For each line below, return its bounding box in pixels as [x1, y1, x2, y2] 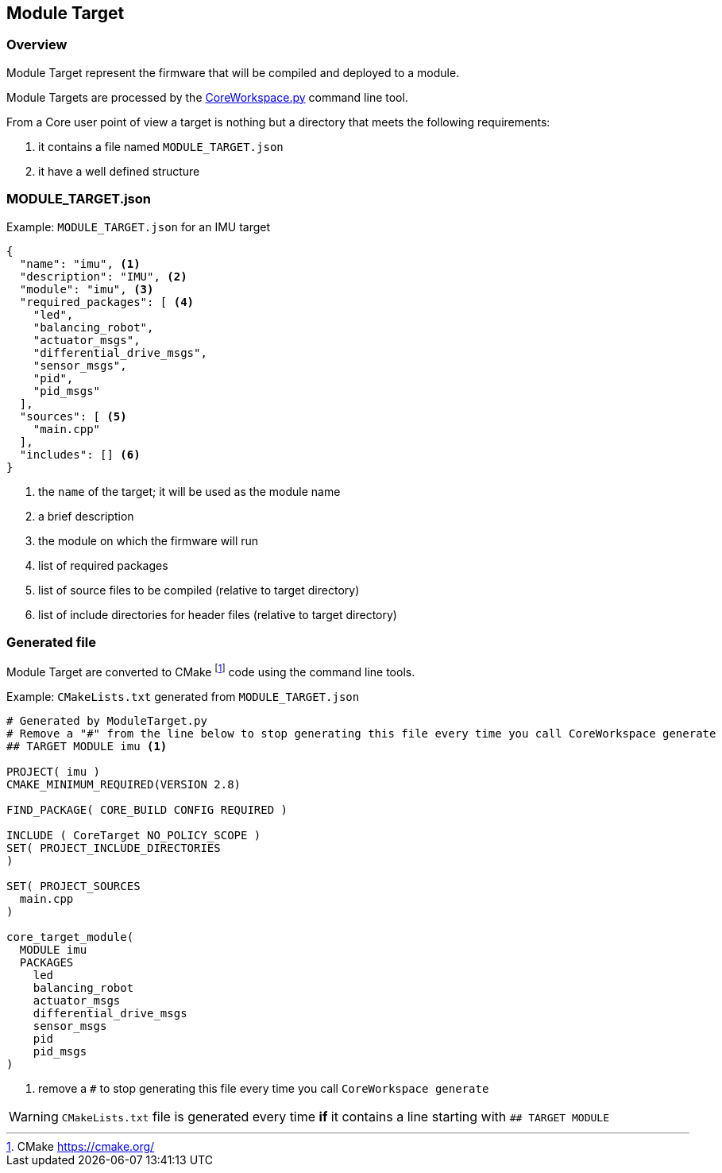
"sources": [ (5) [19, 409, 127, 423]
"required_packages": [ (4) [19, 295, 195, 308]
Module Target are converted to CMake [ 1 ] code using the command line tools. [6, 663, 415, 679]
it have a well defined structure [38, 164, 200, 178]
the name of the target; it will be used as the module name [38, 484, 341, 498]
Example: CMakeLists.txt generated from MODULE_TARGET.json [6, 689, 360, 703]
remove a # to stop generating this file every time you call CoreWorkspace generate [38, 1081, 489, 1095]
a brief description [38, 509, 134, 523]
